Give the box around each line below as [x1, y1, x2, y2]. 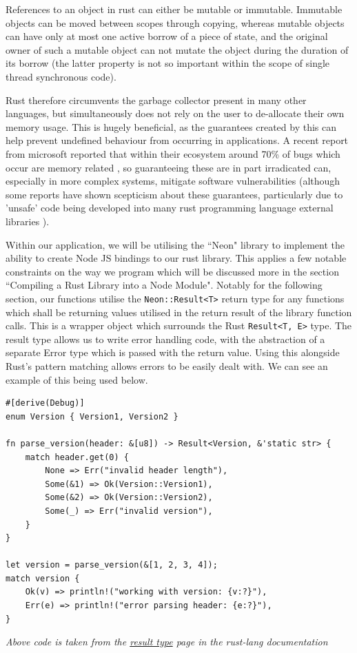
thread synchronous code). [6, 69, 116, 83]
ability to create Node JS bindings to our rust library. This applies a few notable [6, 251, 347, 265]
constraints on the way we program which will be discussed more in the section [6, 264, 339, 278]
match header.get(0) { [25, 452, 129, 462]
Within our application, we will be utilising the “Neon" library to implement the [6, 237, 345, 251]
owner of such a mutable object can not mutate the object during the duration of [6, 42, 349, 56]
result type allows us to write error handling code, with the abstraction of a [6, 331, 325, 346]
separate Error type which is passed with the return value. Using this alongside [6, 345, 340, 360]
